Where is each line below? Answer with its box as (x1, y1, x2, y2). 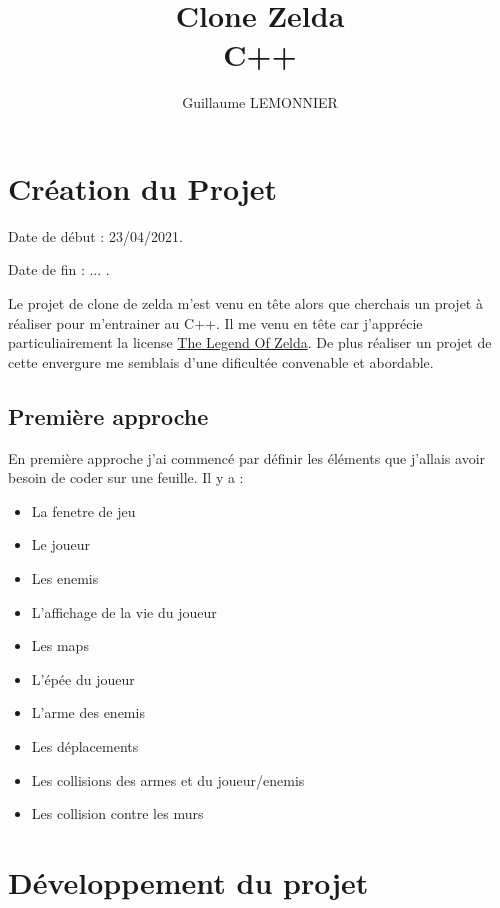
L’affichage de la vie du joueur (31, 601, 217, 622)
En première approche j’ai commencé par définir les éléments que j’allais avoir (8, 447, 486, 468)
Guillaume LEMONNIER (182, 92, 338, 113)
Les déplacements (31, 735, 139, 756)
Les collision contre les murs (31, 803, 204, 824)
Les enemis (31, 567, 99, 588)
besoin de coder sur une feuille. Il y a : (8, 467, 244, 488)
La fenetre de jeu (31, 500, 136, 521)
